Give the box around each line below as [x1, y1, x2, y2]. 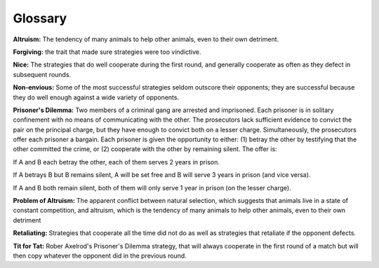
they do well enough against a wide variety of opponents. [13, 93, 179, 101]
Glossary [13, 10, 67, 26]
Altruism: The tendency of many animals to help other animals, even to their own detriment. [13, 35, 279, 43]
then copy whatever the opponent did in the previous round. [13, 251, 187, 260]
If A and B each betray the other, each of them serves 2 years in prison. [13, 157, 220, 166]
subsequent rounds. [13, 70, 72, 78]
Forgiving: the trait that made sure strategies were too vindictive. [13, 48, 201, 56]
